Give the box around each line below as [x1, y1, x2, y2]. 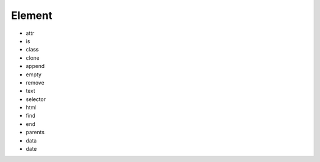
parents [25, 129, 44, 136]
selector [25, 95, 46, 103]
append [25, 63, 45, 70]
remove [25, 79, 44, 86]
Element [11, 9, 53, 22]
